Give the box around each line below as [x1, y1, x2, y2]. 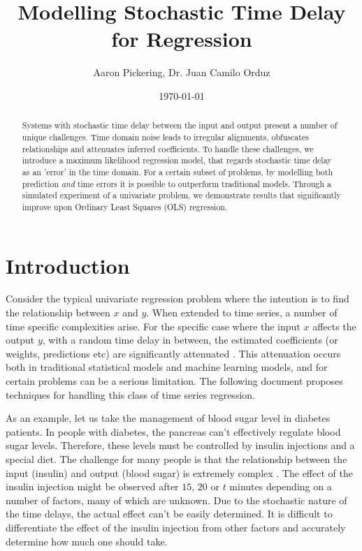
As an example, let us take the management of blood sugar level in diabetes [6, 411, 331, 425]
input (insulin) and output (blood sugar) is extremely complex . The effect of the [6, 465, 353, 480]
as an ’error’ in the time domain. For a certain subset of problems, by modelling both [22, 166, 333, 177]
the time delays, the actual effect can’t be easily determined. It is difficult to [6, 506, 333, 521]
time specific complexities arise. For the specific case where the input [6, 318, 301, 333]
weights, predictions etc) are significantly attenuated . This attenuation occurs [6, 346, 341, 360]
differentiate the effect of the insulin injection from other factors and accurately [6, 520, 346, 534]
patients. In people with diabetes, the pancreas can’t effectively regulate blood [6, 424, 341, 439]
